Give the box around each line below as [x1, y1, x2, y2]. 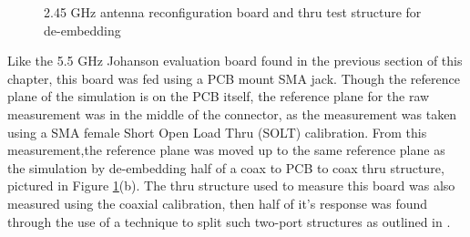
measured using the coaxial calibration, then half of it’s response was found [7, 193, 428, 212]
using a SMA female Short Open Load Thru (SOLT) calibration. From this [7, 122, 427, 141]
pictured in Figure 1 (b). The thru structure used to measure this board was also [7, 176, 455, 195]
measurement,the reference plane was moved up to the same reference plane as [7, 140, 445, 160]
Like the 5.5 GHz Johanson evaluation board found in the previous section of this [7, 51, 463, 70]
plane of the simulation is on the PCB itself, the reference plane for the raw [7, 87, 430, 106]
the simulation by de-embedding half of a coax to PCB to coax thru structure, [7, 158, 444, 177]
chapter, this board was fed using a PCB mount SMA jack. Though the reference [7, 68, 460, 88]
